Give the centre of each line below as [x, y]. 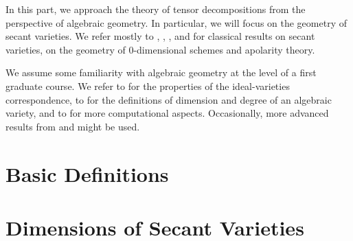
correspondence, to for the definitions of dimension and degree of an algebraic [169, 99]
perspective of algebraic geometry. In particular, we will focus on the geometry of [176, 22]
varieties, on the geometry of [66, 49]
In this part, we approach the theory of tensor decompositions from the [156, 9]
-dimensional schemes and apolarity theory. [224, 49]
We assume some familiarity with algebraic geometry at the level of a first [161, 72]
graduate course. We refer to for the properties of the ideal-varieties [148, 85]
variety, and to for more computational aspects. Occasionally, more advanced [167, 113]
